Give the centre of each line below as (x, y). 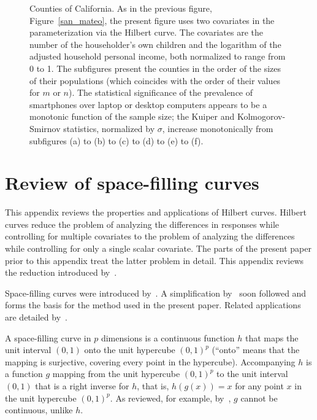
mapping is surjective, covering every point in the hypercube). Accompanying (150, 361)
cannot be (259, 398)
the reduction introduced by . (61, 272)
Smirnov (45, 128)
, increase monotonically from (218, 128)
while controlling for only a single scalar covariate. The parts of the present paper (158, 248)
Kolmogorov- (261, 116)
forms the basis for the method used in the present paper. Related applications (153, 305)
